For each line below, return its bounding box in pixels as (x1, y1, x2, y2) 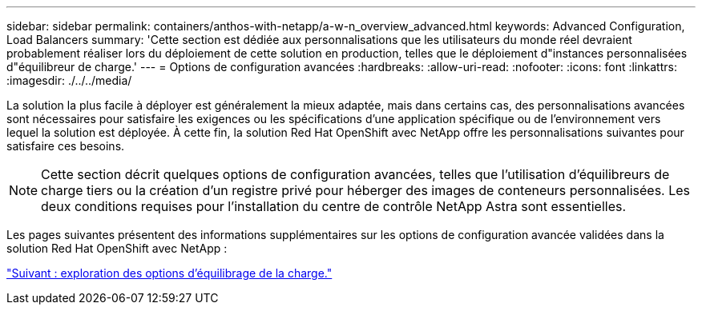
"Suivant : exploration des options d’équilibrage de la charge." (6, 266, 333, 280)
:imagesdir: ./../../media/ (6, 74, 132, 87)
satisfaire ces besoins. (6, 139, 125, 153)
